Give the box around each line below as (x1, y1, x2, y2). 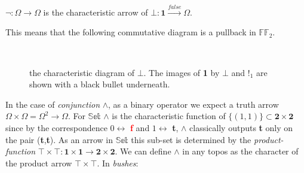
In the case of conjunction (5, 98, 100, 110)
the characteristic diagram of (29, 66, 134, 78)
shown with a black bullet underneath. (29, 78, 170, 90)
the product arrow (5, 156, 72, 169)
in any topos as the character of (182, 145, 299, 157)
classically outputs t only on (189, 121, 293, 133)
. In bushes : (97, 156, 139, 169)
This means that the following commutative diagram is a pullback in (5, 26, 256, 38)
